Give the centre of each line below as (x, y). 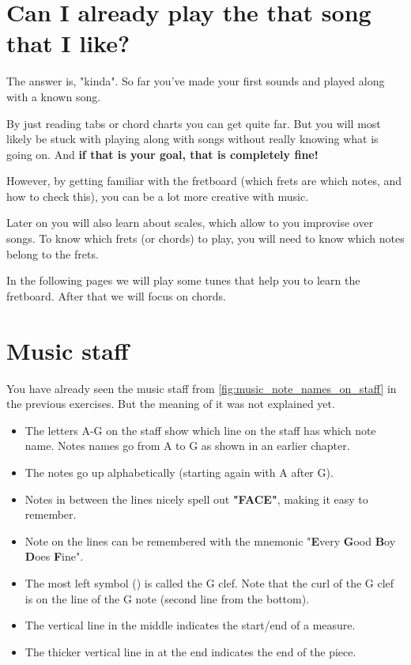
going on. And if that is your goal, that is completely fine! (162, 154)
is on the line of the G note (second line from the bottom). (167, 598)
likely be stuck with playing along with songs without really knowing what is (192, 139)
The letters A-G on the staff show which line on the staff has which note (200, 430)
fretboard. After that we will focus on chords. (116, 295)
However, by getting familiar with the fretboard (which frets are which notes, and (204, 181)
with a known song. (54, 96)
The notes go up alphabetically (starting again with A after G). (179, 472)
